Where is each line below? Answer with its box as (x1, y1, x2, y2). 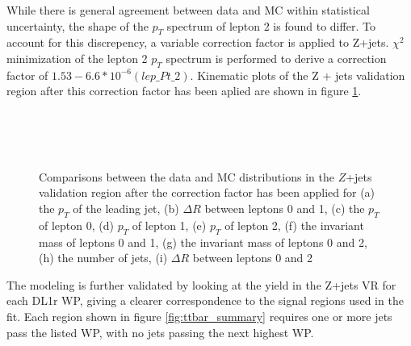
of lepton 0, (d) (39, 216, 114, 233)
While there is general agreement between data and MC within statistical (6, 2, 370, 18)
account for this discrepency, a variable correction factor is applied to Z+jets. (6, 34, 389, 51)
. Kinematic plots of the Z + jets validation (190, 66, 405, 83)
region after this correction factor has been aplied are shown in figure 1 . (6, 82, 362, 99)
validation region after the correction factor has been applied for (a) (39, 184, 375, 201)
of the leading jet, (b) (73, 199, 179, 216)
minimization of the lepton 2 (6, 49, 148, 66)
